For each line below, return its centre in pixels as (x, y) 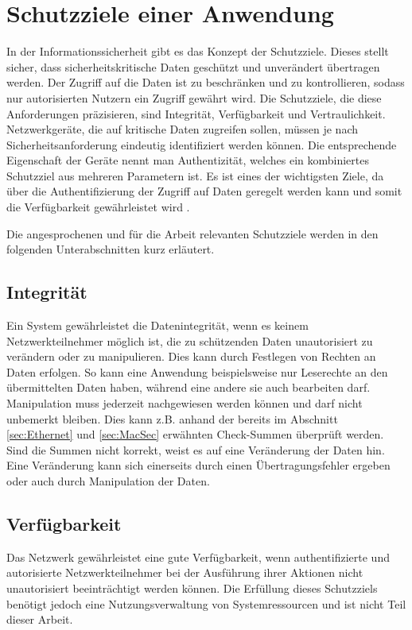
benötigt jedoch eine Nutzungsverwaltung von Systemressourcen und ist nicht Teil (206, 603)
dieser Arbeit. (40, 619)
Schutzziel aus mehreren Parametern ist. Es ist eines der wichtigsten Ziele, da (195, 175)
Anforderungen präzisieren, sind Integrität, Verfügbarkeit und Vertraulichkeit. (196, 113)
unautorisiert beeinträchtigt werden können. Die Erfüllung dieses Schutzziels (192, 587)
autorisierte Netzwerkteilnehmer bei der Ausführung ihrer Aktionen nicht (185, 572)
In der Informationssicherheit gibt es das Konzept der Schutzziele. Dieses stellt (198, 51)
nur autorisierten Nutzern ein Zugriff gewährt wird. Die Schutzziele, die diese (194, 97)
